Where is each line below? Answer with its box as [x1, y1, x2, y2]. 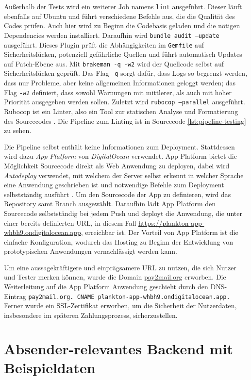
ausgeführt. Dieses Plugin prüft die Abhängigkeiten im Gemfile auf [4, 39, 204, 50]
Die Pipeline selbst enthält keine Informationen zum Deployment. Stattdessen [4, 141, 235, 151]
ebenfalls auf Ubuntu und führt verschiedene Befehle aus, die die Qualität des [4, 11, 235, 21]
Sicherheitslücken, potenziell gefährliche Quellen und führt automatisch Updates [4, 49, 242, 59]
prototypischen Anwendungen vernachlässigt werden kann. [4, 246, 177, 256]
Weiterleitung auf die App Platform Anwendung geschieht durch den [4, 281, 208, 292]
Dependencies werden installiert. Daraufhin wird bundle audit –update [4, 30, 219, 40]
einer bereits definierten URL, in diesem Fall [4, 217, 136, 228]
